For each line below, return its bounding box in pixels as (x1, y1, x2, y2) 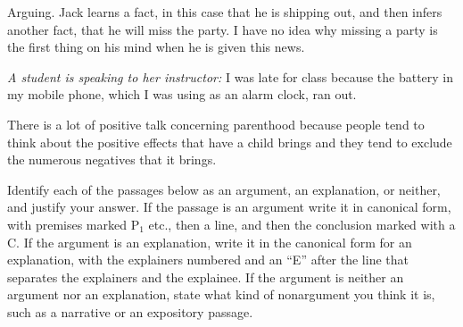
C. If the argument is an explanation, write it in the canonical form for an (7, 232, 412, 251)
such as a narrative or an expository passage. (7, 302, 253, 321)
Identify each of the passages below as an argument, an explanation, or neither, (7, 180, 441, 198)
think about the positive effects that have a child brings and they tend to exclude (7, 132, 452, 151)
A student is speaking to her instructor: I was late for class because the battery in (7, 67, 454, 86)
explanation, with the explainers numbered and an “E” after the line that (7, 250, 409, 269)
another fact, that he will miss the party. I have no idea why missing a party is (7, 20, 438, 38)
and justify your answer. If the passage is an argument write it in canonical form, (7, 197, 451, 216)
